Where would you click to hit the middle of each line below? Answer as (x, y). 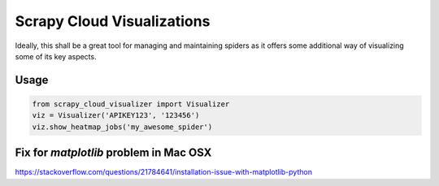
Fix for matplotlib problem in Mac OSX (113, 153)
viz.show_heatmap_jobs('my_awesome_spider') (122, 127)
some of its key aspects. (56, 56)
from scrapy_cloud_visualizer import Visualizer (131, 104)
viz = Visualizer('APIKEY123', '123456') (116, 115)
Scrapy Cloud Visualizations (113, 21)
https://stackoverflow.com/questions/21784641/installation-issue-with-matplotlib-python (164, 172)
